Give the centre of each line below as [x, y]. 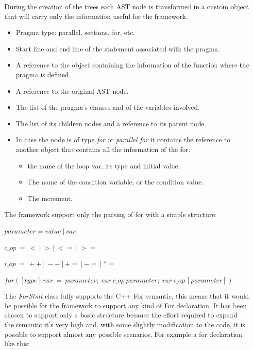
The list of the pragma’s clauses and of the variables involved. [108, 107]
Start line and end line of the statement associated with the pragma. [118, 48]
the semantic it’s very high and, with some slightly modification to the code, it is [125, 325]
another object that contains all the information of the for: [103, 149]
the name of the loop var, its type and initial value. [104, 165]
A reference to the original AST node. [72, 91]
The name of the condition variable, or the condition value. [115, 182]
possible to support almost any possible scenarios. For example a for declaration [123, 334]
